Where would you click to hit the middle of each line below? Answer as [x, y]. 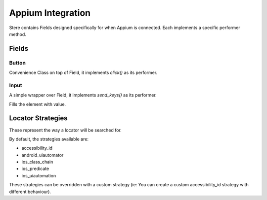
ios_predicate [35, 169]
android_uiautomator [43, 155]
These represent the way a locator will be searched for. [66, 130]
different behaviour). [30, 192]
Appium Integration [50, 13]
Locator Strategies [38, 118]
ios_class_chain [37, 162]
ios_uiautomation [39, 175]
